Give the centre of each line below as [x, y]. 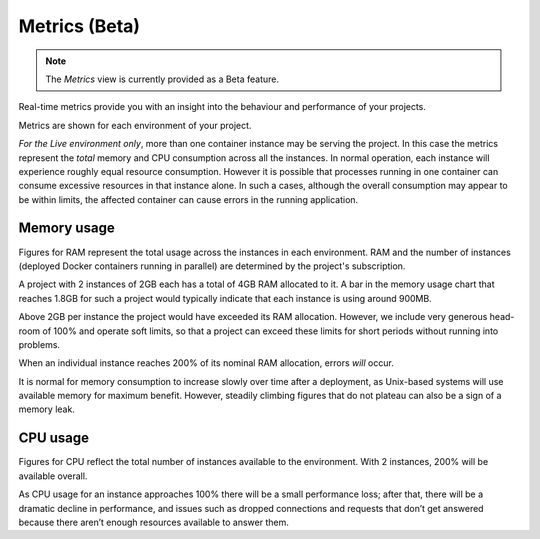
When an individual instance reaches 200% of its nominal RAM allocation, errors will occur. [206, 363]
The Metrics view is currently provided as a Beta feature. [162, 79]
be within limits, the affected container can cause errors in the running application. [188, 199]
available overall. [53, 476]
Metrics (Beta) [79, 26]
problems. [39, 344]
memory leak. [46, 409]
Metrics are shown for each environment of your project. [135, 125]
